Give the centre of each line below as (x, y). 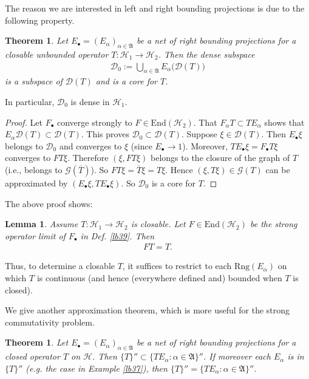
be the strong (274, 224)
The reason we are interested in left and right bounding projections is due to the (155, 8)
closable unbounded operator (57, 54)
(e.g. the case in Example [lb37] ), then (97, 368)
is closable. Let (158, 224)
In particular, (30, 101)
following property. (40, 20)
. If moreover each (237, 356)
